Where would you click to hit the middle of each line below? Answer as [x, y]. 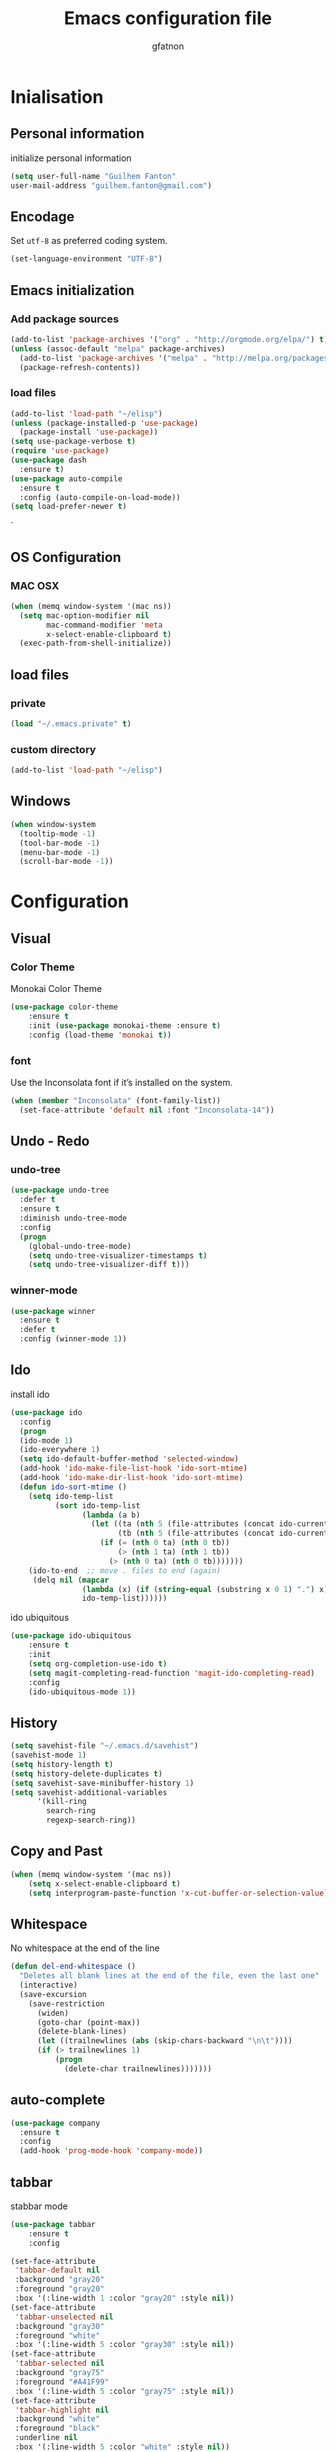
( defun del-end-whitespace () [73, 1967]
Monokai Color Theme [56, 989]
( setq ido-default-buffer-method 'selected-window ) [129, 1459]
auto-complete [58, 2100]
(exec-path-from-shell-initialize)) [95, 643]
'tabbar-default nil [57, 2270]
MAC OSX [35, 585]
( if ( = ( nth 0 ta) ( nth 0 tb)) [164, 1543]
